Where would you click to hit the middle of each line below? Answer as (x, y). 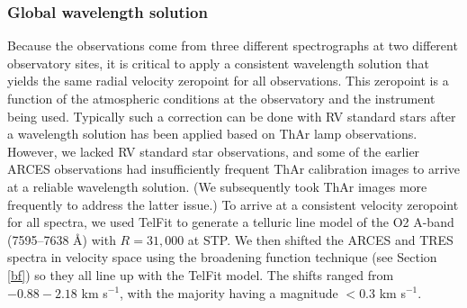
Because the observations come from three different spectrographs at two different (233, 45)
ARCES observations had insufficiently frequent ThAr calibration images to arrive (234, 169)
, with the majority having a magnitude (229, 292)
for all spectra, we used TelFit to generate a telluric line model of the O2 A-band (231, 222)
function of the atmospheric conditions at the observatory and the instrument (221, 98)
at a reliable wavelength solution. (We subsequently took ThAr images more (217, 186)
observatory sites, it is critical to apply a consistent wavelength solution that (218, 63)
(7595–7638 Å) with (62, 239)
